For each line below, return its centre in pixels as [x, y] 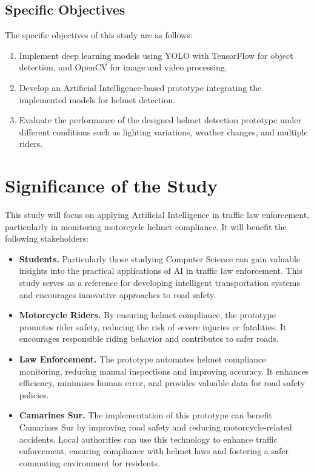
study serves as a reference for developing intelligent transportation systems [160, 283]
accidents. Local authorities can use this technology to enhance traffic [148, 439]
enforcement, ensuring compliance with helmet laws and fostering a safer [154, 451]
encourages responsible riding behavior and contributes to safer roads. [149, 339]
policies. [34, 394]
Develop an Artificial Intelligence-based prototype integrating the [140, 87]
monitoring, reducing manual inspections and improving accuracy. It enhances [164, 371]
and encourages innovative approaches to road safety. [118, 294]
